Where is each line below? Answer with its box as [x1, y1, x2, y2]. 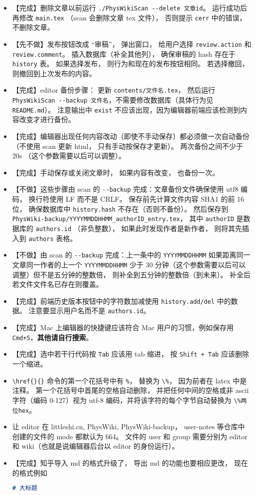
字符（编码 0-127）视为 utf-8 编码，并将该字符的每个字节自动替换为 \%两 [12, 394, 247, 405]
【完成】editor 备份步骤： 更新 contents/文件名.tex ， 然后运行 [12, 85, 216, 95]
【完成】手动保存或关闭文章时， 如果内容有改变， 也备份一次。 [12, 167, 220, 177]
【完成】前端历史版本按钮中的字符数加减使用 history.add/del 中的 [12, 295, 231, 306]
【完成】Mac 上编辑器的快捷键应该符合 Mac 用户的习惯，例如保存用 [12, 322, 234, 333]
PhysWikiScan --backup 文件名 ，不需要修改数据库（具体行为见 [12, 95, 213, 105]
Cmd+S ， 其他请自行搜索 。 [12, 332, 93, 342]
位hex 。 [12, 404, 36, 415]
